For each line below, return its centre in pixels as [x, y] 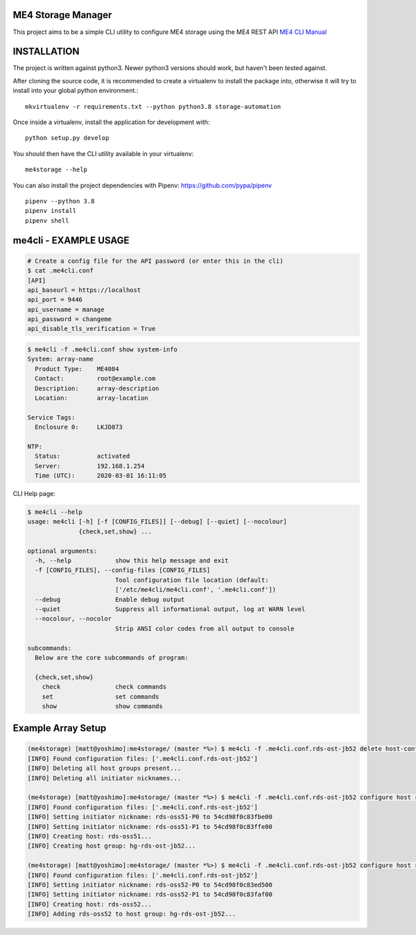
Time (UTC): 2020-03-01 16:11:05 [101, 476]
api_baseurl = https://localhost [84, 290]
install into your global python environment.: [76, 91]
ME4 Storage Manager [62, 15]
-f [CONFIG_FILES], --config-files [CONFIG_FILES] [123, 570]
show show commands [102, 706]
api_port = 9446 [55, 300]
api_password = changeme [70, 319]
